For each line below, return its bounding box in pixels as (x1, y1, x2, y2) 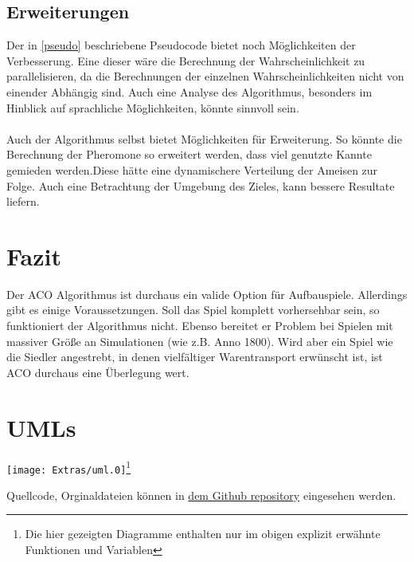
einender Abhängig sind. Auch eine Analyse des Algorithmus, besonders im (6, 83, 373, 100)
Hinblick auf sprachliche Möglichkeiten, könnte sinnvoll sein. (6, 99, 299, 116)
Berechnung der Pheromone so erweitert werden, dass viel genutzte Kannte (6, 146, 372, 163)
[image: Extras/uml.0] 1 (6, 458, 131, 476)
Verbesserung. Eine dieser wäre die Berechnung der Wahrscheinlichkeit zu (6, 52, 365, 69)
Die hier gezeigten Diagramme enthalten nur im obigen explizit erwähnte (25, 525, 381, 542)
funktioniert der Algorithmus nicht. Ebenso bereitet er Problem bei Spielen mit (6, 317, 393, 334)
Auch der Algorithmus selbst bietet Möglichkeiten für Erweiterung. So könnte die (6, 130, 402, 147)
